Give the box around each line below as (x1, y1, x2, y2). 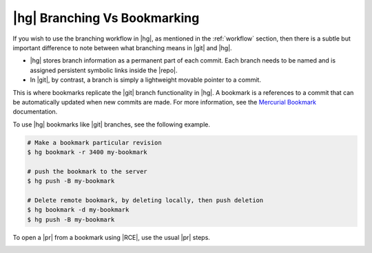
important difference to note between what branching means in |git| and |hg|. (12, 43, 232, 52)
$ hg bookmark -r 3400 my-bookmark (27, 148, 147, 156)
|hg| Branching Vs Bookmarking (12, 10, 200, 25)
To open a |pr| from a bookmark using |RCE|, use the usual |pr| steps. (12, 233, 210, 241)
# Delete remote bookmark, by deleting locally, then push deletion (27, 197, 264, 204)
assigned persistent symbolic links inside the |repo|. (30, 66, 178, 74)
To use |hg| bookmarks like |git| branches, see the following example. (12, 120, 210, 129)
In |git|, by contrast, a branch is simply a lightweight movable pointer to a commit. (30, 76, 262, 84)
